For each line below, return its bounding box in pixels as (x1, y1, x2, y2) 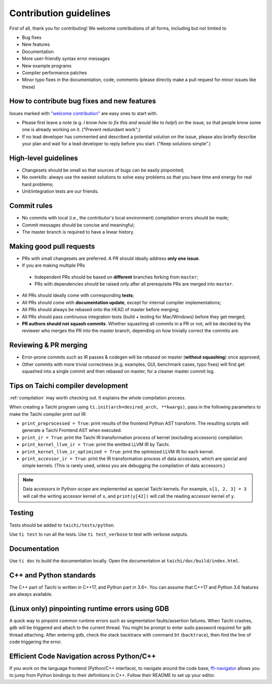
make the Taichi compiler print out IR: (9, 411, 87, 417)
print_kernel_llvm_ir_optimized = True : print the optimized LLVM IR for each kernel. (22, 448, 214, 454)
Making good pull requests (9, 242, 95, 251)
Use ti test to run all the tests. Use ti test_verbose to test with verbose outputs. (9, 531, 188, 537)
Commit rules (9, 202, 53, 210)
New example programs (22, 63, 72, 69)
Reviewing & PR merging (9, 341, 88, 350)
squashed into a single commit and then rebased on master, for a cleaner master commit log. (22, 368, 215, 374)
